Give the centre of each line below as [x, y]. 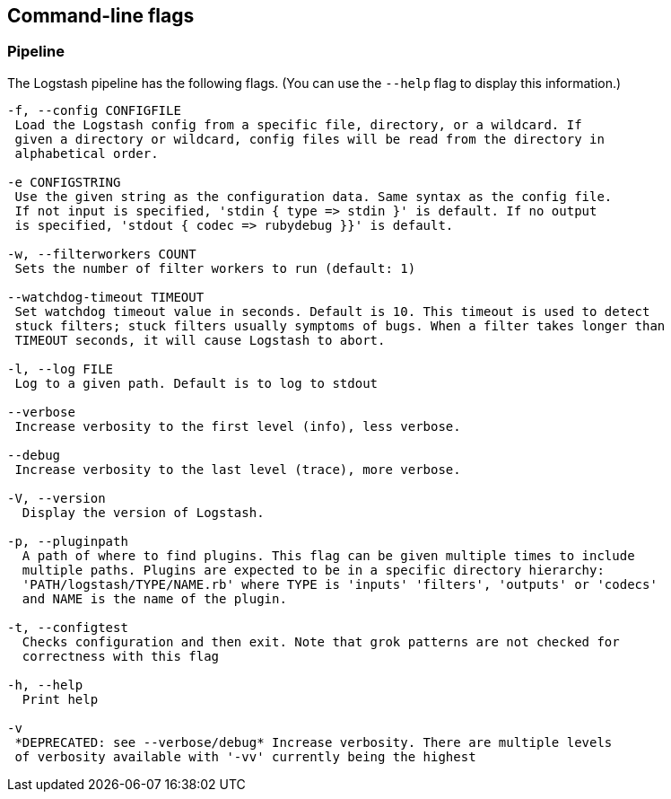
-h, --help [45, 685]
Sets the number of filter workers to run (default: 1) [215, 268]
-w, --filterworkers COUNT [102, 254]
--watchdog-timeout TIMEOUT [106, 297]
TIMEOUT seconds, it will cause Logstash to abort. [200, 340]
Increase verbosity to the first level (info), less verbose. [238, 426]
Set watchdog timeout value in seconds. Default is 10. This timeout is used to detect [332, 311]
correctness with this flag [121, 656]
